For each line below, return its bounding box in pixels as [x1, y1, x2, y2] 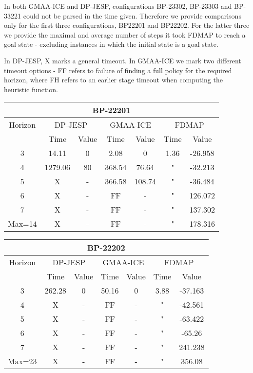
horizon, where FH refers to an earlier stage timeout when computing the [4, 75, 223, 85]
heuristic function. [4, 84, 58, 94]
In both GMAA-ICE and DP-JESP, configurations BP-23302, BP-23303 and [4, 1, 232, 11]
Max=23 [8, 355, 37, 367]
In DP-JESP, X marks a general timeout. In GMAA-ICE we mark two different [4, 55, 241, 65]
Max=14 [8, 218, 37, 230]
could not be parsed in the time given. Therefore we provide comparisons [23, 10, 241, 20]
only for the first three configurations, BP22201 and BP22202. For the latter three [4, 20, 250, 30]
